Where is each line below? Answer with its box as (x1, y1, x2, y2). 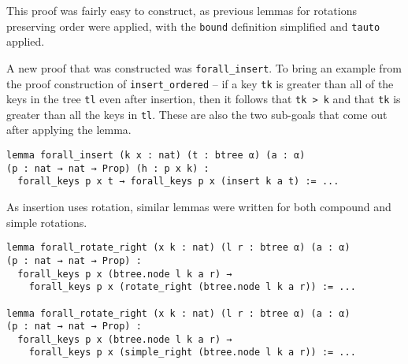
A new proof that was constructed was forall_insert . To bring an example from (6, 59, 402, 76)
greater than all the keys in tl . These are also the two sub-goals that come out (6, 106, 388, 122)
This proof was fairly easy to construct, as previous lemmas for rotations (6, 2, 357, 18)
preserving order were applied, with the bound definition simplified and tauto (6, 17, 380, 34)
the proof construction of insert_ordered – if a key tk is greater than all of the (6, 75, 394, 91)
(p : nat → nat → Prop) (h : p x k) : (6, 162, 210, 174)
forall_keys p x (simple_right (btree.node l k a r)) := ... (28, 347, 356, 358)
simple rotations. (6, 214, 87, 230)
